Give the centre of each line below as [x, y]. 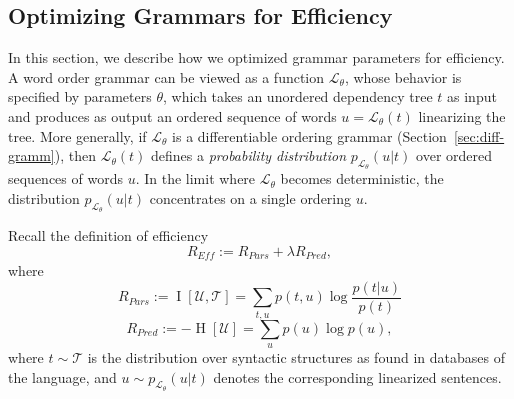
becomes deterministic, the [362, 178]
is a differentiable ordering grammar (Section [309, 135]
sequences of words [65, 178]
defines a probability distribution [248, 155]
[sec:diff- [479, 135]
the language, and [62, 376]
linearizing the [462, 115]
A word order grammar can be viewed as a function [166, 76]
